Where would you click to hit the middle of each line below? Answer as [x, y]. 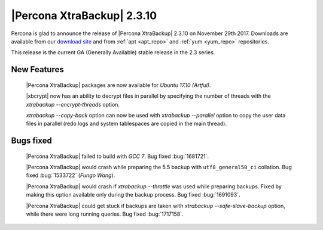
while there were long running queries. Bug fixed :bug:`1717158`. [105, 214]
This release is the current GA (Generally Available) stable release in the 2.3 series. [113, 52]
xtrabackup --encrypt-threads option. [73, 104]
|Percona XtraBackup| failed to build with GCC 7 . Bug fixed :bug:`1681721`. [118, 156]
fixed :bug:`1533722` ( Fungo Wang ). [71, 175]
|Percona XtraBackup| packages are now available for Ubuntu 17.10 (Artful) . [119, 85]
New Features [37, 69]
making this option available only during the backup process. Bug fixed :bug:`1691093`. [133, 195]
